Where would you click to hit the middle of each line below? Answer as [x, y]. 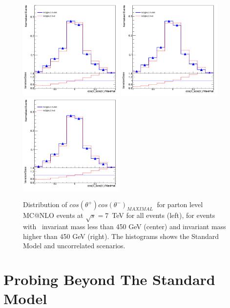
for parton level [180, 204]
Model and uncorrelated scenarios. [74, 246]
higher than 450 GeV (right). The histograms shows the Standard [121, 236]
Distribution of [45, 204]
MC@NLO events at [53, 215]
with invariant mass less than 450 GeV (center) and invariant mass [125, 226]
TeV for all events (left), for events [164, 215]
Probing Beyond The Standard [109, 279]
